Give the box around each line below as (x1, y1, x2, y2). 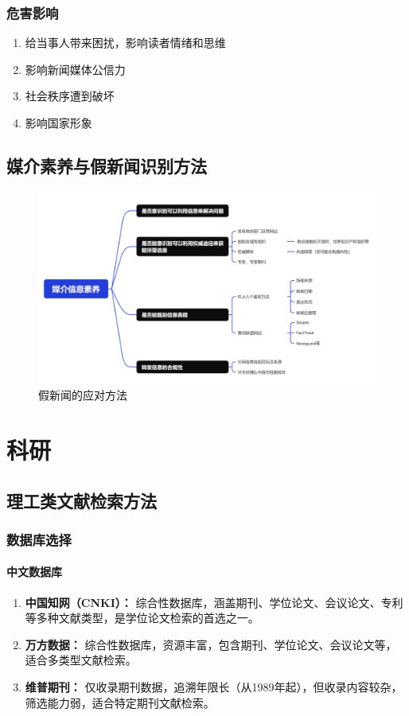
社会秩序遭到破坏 (25, 88, 115, 104)
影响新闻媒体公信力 (25, 60, 126, 77)
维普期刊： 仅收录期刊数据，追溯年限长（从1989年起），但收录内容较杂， (25, 678, 403, 695)
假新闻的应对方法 (38, 387, 127, 403)
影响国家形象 (25, 115, 92, 130)
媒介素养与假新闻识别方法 (6, 153, 207, 177)
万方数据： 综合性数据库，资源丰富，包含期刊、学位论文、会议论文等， (25, 636, 397, 652)
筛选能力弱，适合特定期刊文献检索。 (25, 694, 215, 710)
